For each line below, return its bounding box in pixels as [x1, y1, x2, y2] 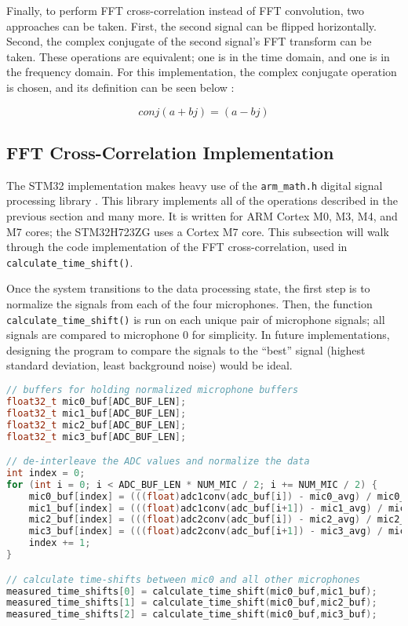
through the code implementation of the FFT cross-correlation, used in [6, 238, 348, 255]
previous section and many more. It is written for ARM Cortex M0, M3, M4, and [6, 208, 398, 224]
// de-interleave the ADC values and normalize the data [6, 456, 310, 468]
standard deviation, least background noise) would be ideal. [6, 357, 293, 373]
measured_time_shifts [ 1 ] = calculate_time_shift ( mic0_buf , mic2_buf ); [6, 597, 377, 609]
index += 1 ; [28, 537, 91, 549]
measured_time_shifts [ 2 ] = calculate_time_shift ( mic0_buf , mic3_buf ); [6, 609, 377, 621]
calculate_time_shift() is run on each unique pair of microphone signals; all [6, 311, 385, 327]
